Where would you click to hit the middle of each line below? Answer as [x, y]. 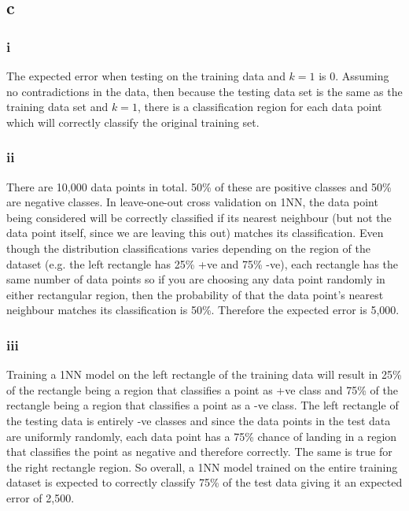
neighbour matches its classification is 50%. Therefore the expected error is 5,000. [203, 310]
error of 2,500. [41, 497]
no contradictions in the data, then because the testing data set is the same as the [204, 91]
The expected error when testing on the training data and [146, 76]
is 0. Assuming [354, 76]
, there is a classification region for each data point [260, 107]
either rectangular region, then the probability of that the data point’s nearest [195, 294]
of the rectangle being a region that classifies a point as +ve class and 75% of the [202, 389]
